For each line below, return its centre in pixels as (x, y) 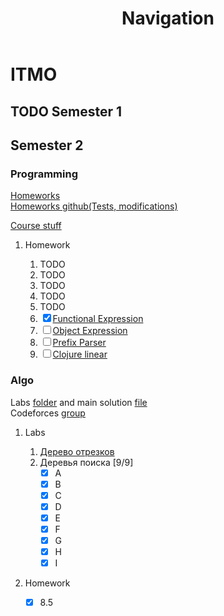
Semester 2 (47, 145)
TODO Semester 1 (66, 111)
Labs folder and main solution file (79, 402)
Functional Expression (98, 319)
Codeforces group (48, 413)
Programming (44, 174)
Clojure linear (80, 354)
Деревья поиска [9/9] (86, 462)
